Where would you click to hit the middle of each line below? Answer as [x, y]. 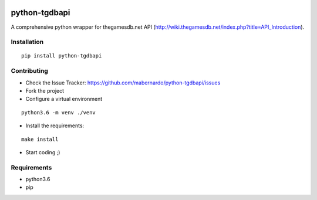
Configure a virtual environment [64, 99]
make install [40, 139]
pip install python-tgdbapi [62, 56]
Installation [27, 42]
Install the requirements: [55, 126]
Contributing [29, 71]
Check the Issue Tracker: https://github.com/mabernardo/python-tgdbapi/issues [123, 83]
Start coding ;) [43, 152]
